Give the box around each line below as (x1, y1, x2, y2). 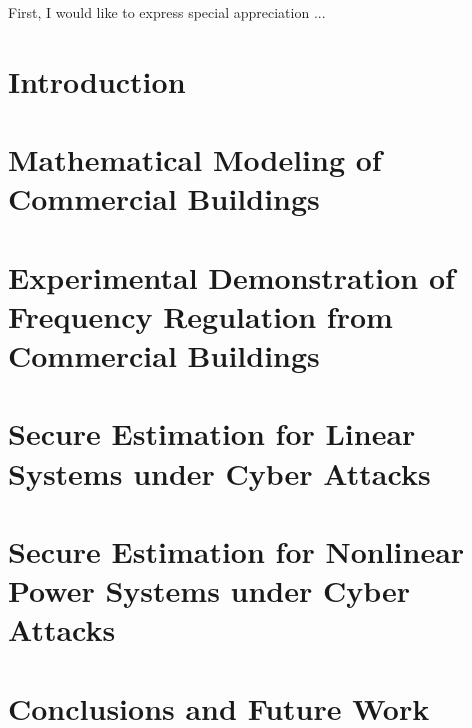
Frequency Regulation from (8, 295, 393, 336)
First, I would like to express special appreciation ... (8, 2, 326, 22)
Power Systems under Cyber (8, 570, 411, 611)
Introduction (8, 60, 186, 101)
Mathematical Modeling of (8, 139, 382, 180)
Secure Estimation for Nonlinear (8, 531, 465, 572)
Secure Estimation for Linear (8, 413, 416, 454)
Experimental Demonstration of (8, 256, 455, 297)
